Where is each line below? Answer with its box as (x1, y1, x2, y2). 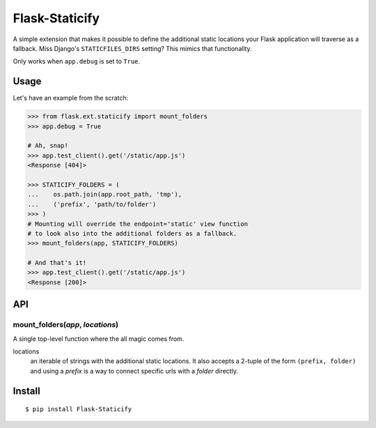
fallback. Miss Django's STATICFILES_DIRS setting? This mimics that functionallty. (13, 44, 252, 52)
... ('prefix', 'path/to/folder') (27, 200, 157, 208)
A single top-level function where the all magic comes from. (13, 335, 185, 343)
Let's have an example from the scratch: (13, 94, 129, 102)
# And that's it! (27, 259, 87, 267)
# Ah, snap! (27, 142, 69, 150)
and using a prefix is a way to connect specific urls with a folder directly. (30, 367, 238, 375)
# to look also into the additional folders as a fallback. (27, 229, 237, 237)
